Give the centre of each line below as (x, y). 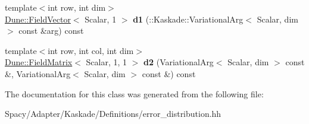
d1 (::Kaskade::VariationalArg (188, 19)
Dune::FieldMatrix (39, 62)
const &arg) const (51, 31)
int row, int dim (77, 7)
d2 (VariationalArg (179, 62)
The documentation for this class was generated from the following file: (134, 93)
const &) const (169, 73)
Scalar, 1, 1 (107, 62)
